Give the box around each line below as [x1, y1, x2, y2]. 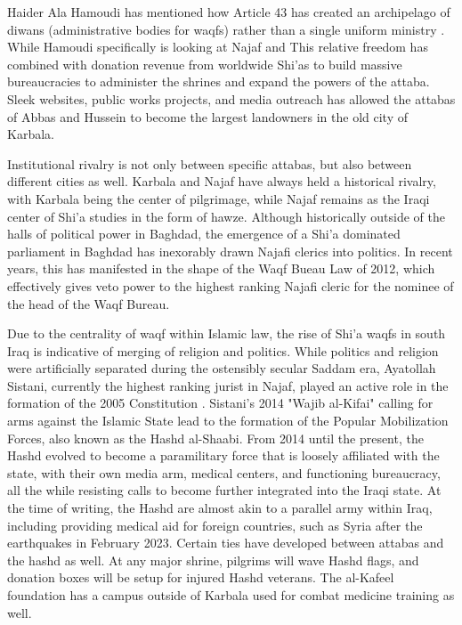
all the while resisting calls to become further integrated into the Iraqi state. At [7, 481, 442, 499]
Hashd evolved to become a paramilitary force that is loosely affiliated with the [7, 446, 440, 465]
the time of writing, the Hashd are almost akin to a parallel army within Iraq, [7, 499, 433, 517]
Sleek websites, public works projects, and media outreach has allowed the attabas [7, 89, 456, 108]
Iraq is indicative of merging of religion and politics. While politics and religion [7, 341, 439, 360]
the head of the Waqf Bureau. [7, 294, 170, 312]
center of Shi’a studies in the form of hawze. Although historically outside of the [7, 207, 445, 225]
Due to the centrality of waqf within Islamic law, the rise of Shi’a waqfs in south [7, 324, 446, 343]
